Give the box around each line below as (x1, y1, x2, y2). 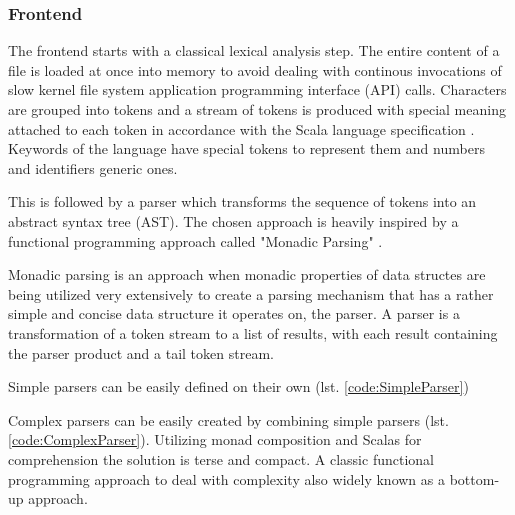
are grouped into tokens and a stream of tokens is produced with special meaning (8, 99, 506, 119)
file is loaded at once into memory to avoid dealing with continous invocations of (8, 59, 502, 80)
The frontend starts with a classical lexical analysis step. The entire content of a (8, 40, 500, 61)
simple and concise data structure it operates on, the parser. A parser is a (8, 303, 460, 324)
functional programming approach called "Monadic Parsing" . (8, 230, 383, 251)
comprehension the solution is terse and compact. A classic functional (8, 448, 434, 469)
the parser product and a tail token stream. (8, 342, 274, 363)
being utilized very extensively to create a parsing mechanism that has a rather (8, 283, 494, 304)
